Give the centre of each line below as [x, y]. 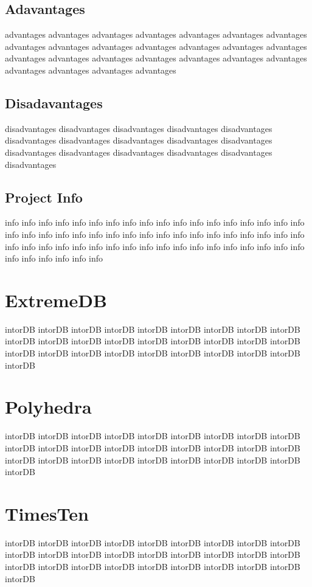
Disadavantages [54, 102]
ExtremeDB [56, 300]
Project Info [44, 197]
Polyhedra [48, 407]
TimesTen [47, 513]
